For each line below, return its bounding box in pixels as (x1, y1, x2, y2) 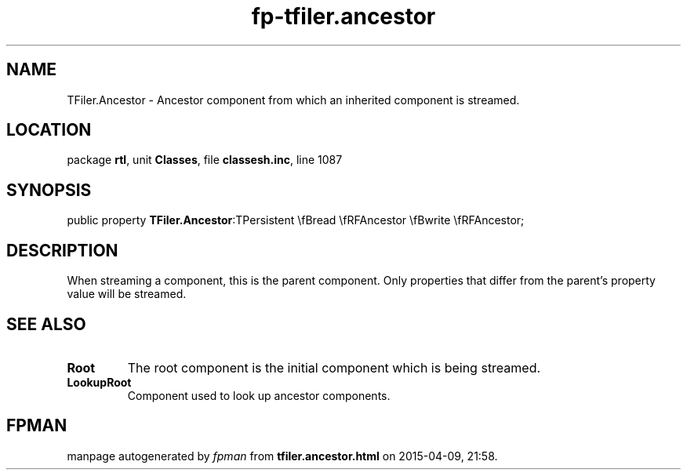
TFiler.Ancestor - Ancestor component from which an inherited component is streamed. (67, 93, 520, 107)
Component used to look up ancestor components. (127, 388, 391, 402)
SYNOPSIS (6, 180, 92, 200)
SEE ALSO (6, 314, 86, 334)
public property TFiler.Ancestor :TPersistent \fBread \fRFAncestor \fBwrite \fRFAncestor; (67, 213, 525, 227)
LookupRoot (67, 375, 132, 389)
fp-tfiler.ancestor (251, 3, 436, 30)
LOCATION (6, 120, 92, 140)
